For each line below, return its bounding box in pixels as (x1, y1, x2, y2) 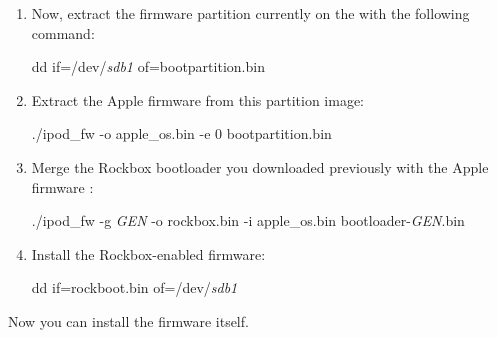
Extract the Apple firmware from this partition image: (31, 89, 365, 110)
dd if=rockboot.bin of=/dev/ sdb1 (31, 277, 238, 298)
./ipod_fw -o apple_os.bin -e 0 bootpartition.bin (31, 123, 332, 144)
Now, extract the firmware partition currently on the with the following (31, 3, 470, 23)
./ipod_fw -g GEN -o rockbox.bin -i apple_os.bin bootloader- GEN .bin (31, 210, 465, 231)
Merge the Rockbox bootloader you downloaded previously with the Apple (31, 156, 489, 177)
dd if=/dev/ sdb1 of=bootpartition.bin (31, 56, 265, 77)
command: (31, 22, 95, 43)
